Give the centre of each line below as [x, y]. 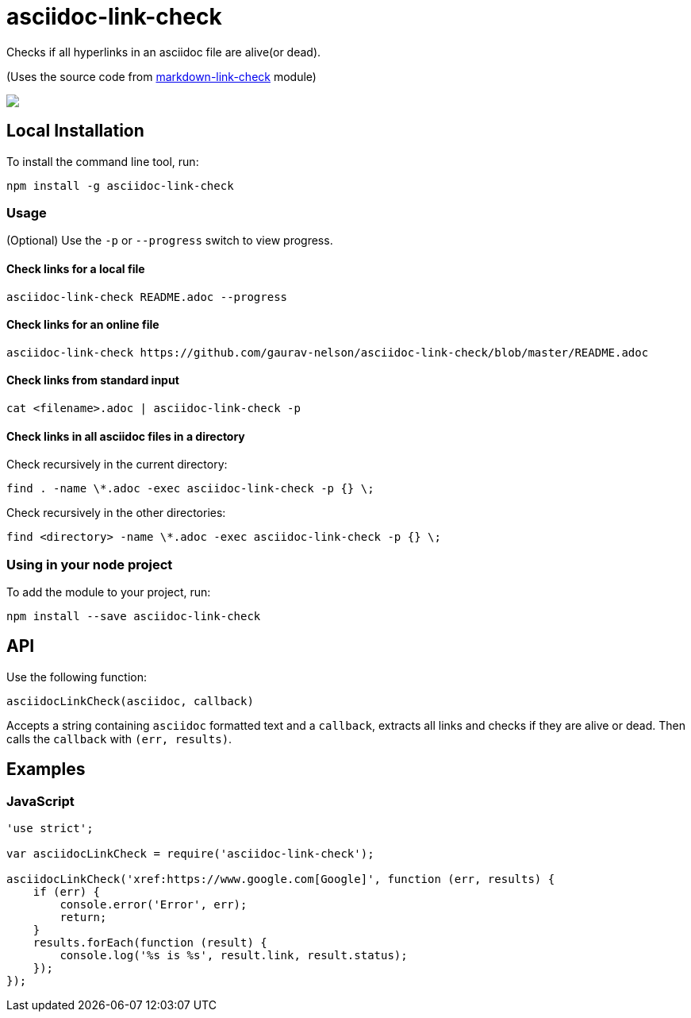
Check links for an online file [83, 325]
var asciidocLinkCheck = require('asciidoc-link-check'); [190, 854]
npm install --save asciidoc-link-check [134, 616]
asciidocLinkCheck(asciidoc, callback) [130, 701]
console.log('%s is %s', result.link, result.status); [234, 956]
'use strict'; [50, 829]
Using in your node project [90, 564]
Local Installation [75, 131]
